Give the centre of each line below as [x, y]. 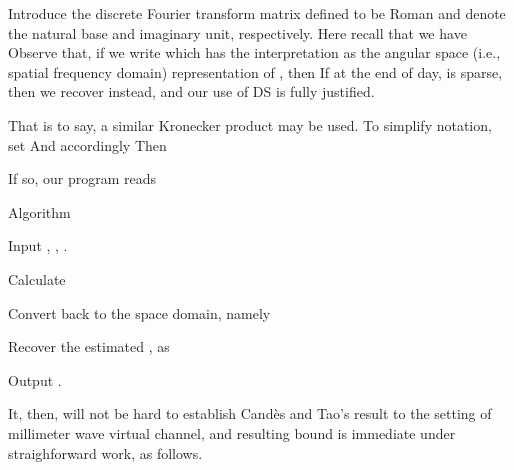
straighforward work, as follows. [105, 452]
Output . [35, 379]
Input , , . [38, 245]
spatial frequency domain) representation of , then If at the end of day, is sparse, [255, 71]
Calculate [37, 278]
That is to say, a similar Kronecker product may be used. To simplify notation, [250, 124]
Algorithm [39, 211]
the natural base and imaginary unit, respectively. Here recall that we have [237, 32]
